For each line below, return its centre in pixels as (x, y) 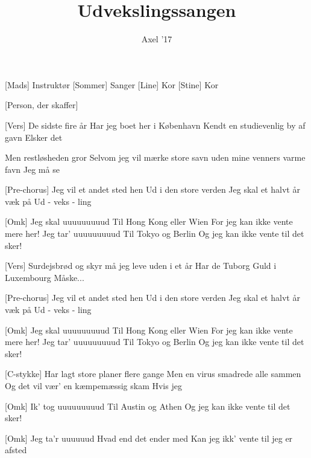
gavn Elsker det (34, 137)
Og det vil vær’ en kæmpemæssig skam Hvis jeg (93, 385)
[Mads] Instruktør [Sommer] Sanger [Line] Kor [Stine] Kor (112, 84)
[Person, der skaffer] (42, 105)
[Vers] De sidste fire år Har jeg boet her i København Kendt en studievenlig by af (155, 125)
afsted (16, 450)
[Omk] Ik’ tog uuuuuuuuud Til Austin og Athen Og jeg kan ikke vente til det (148, 406)
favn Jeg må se (32, 169)
